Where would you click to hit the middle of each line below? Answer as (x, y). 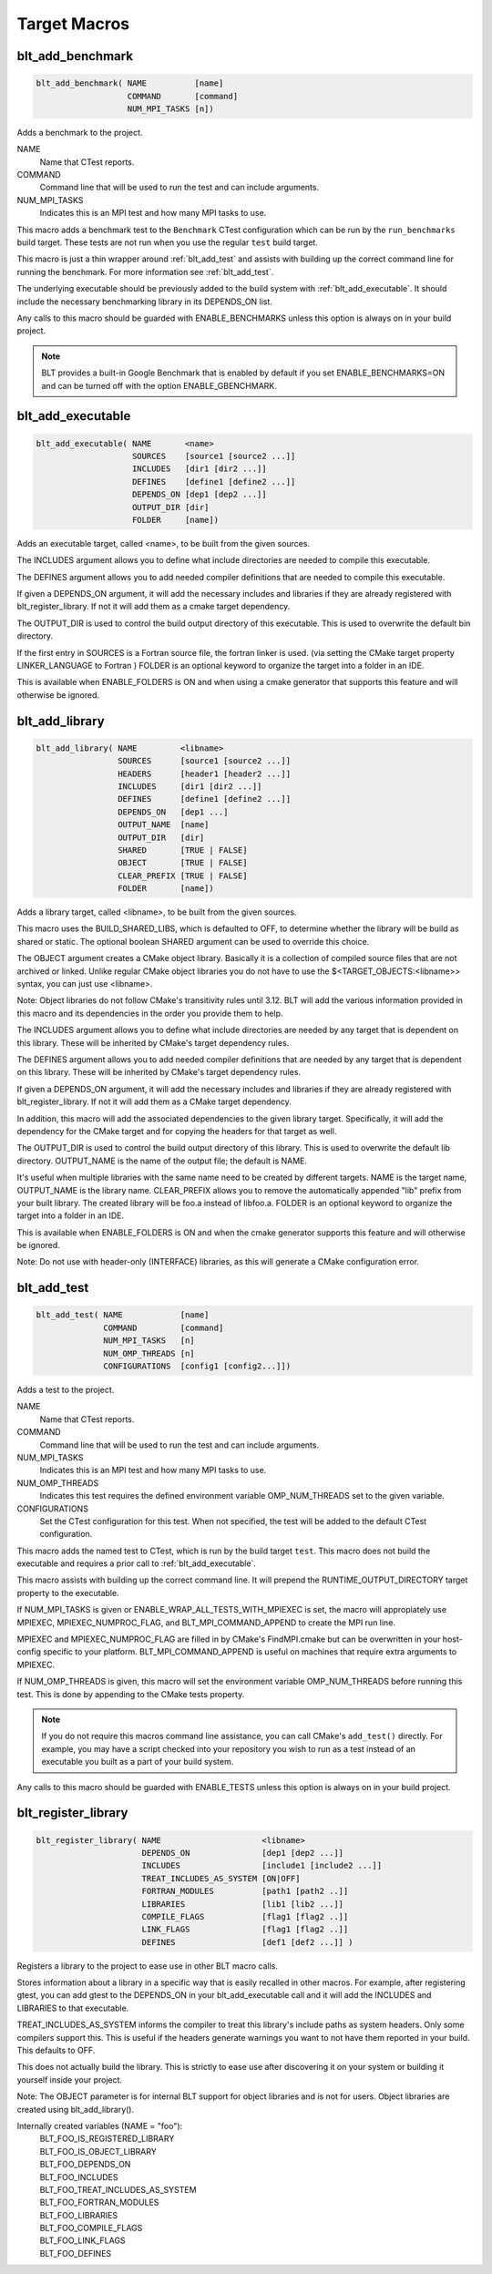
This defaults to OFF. (56, 2050)
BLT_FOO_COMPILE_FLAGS (91, 2228)
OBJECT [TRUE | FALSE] (182, 863)
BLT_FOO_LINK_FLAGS (83, 2240)
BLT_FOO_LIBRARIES (79, 2215)
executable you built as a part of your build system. (138, 1762)
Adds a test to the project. (66, 1390)
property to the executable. (68, 1593)
